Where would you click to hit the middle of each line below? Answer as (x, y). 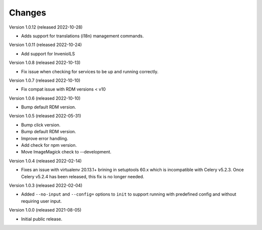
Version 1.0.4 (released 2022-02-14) (45, 161)
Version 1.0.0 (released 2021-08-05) (45, 210)
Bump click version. (41, 125)
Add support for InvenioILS (48, 54)
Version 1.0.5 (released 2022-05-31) (45, 116)
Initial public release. (42, 219)
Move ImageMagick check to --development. (66, 152)
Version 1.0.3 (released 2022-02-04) (46, 185)
